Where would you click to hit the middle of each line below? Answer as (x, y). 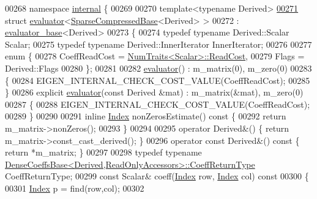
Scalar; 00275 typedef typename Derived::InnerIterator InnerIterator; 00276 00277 (158, 44)
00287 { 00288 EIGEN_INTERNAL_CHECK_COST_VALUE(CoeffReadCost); (158, 104)
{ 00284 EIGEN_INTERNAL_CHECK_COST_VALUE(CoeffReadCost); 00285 (158, 80)
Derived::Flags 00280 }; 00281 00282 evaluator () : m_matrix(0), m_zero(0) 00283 (158, 68)
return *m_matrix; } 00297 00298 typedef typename (103, 152)
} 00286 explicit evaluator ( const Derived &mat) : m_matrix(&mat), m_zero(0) (154, 92)
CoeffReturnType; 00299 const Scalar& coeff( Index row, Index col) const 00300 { (157, 176)
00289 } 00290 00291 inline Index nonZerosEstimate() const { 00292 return (146, 116)
